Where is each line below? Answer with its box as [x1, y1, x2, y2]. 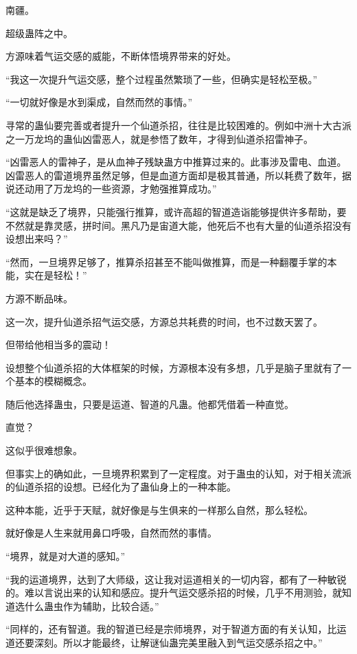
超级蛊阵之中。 [5, 25, 73, 40]
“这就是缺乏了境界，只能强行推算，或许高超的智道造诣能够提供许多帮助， [5, 204, 337, 218]
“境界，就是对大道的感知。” [5, 549, 126, 563]
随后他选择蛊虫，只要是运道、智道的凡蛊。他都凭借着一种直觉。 [5, 396, 294, 411]
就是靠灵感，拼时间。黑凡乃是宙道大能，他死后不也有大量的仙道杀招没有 [24, 218, 352, 232]
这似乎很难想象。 [5, 443, 82, 458]
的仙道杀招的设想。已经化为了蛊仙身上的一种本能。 [5, 480, 236, 494]
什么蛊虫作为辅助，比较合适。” [24, 598, 159, 613]
